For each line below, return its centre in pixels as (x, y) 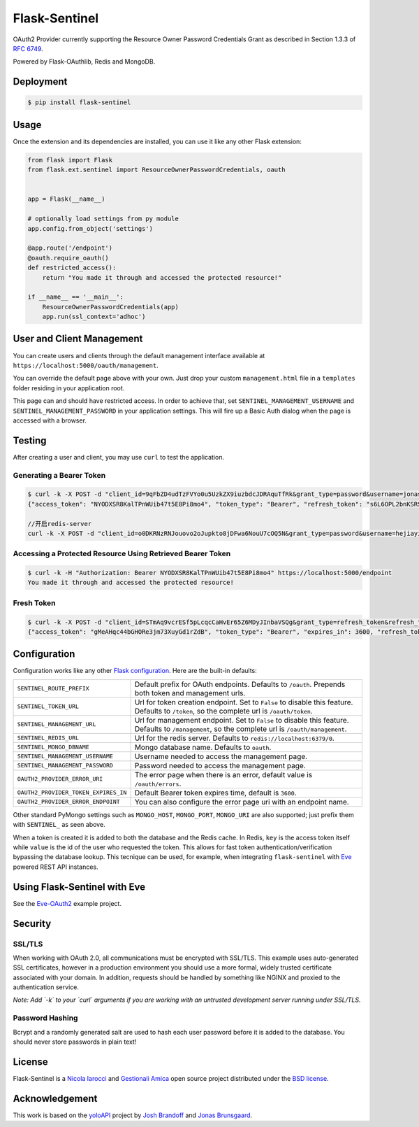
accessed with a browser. (50, 420)
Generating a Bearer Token (59, 475)
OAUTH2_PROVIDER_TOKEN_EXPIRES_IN (72, 793)
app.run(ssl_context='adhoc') (94, 317)
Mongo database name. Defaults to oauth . (203, 747)
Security (32, 923)
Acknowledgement (55, 1098)
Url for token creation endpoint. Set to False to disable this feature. (244, 702)
